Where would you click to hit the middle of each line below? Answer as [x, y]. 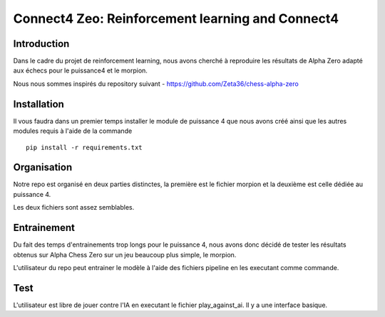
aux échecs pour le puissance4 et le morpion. [80, 70]
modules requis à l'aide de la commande [73, 131]
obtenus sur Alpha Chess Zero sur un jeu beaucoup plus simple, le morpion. [125, 254]
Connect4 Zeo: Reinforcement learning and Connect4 [176, 18]
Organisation [43, 167]
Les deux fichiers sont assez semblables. [74, 208]
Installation [38, 104]
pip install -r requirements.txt [84, 147]
